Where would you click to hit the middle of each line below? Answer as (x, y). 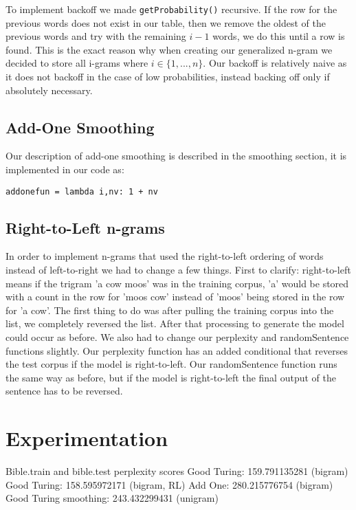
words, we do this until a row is (279, 36)
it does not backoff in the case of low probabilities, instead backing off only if (168, 77)
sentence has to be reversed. (64, 391)
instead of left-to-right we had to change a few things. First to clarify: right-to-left (178, 270)
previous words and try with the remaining (96, 36)
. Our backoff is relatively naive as (275, 63)
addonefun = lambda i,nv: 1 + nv (82, 191)
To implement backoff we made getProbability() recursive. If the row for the (171, 9)
